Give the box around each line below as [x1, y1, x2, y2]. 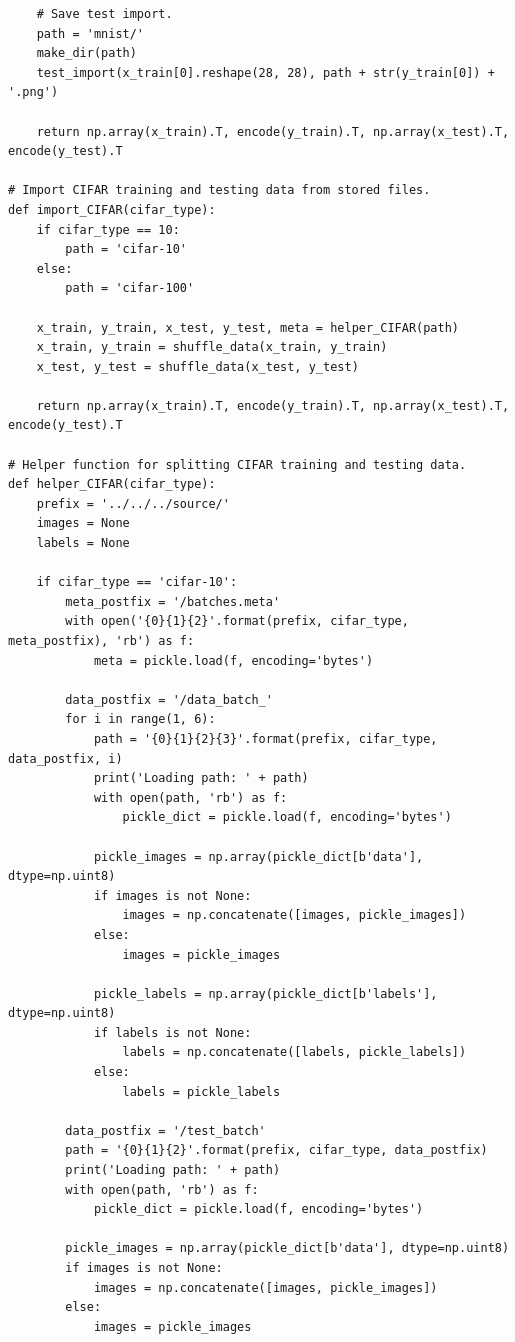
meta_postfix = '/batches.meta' [65, 594, 281, 609]
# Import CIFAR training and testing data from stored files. [8, 183, 431, 198]
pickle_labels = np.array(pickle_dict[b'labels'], [93, 986, 438, 1001]
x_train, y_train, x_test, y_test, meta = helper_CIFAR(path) [36, 320, 460, 335]
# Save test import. [36, 7, 173, 21]
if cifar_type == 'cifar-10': [36, 575, 238, 590]
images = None [36, 516, 130, 531]
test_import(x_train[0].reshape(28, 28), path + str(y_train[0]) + [36, 65, 495, 80]
